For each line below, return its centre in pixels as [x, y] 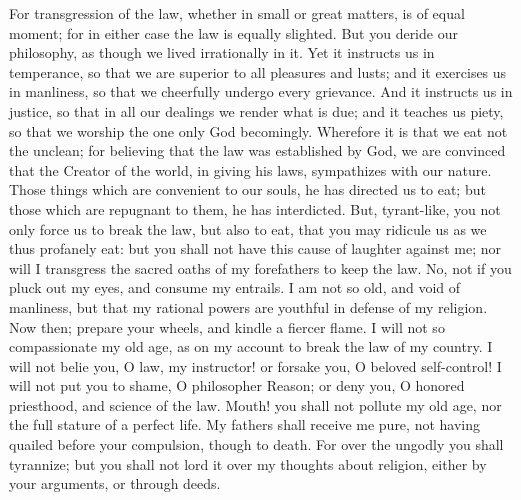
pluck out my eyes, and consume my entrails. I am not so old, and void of [235, 287]
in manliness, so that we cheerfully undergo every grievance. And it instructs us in [261, 91]
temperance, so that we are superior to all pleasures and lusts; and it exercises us [258, 71]
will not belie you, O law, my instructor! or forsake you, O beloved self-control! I [255, 365]
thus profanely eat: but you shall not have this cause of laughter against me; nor [255, 248]
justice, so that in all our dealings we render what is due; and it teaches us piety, [256, 110]
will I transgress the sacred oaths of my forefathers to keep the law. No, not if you [260, 267]
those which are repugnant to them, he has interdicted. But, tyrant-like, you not [255, 208]
